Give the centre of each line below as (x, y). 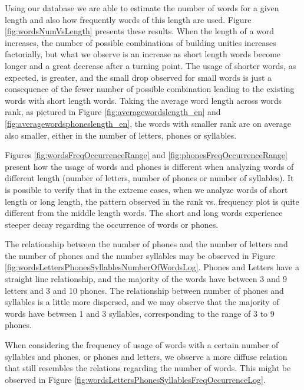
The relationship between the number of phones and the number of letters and (146, 244)
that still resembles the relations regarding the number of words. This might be (148, 368)
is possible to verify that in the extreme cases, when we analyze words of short (146, 189)
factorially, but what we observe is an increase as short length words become (143, 54)
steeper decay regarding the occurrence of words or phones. (112, 224)
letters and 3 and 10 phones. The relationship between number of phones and (144, 290)
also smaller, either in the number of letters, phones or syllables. (121, 135)
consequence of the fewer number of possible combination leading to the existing (150, 89)
